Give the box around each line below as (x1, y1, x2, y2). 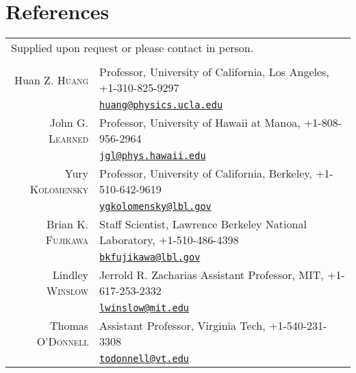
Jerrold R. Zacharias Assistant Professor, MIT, (99, 267, 324, 283)
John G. (49, 115, 89, 131)
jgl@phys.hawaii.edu (99, 150, 206, 162)
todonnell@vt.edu (99, 353, 190, 365)
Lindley (52, 267, 89, 283)
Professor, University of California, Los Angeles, (99, 64, 329, 80)
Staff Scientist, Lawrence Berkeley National (99, 216, 307, 232)
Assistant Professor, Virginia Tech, (99, 317, 266, 334)
